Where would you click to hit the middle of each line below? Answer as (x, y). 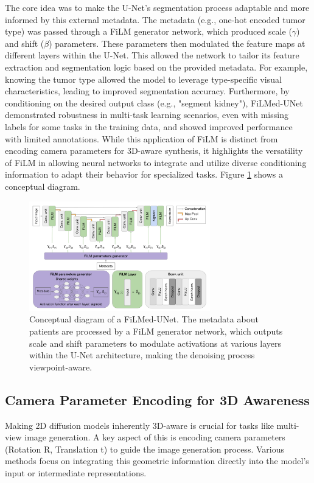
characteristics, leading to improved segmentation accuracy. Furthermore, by (147, 91)
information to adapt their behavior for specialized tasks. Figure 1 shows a (144, 174)
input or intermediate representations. (76, 472)
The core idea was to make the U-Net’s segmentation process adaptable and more (157, 7)
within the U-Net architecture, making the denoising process (142, 355)
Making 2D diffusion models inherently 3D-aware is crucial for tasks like (139, 425)
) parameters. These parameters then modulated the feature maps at (177, 43)
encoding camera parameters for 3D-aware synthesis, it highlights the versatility (154, 151)
